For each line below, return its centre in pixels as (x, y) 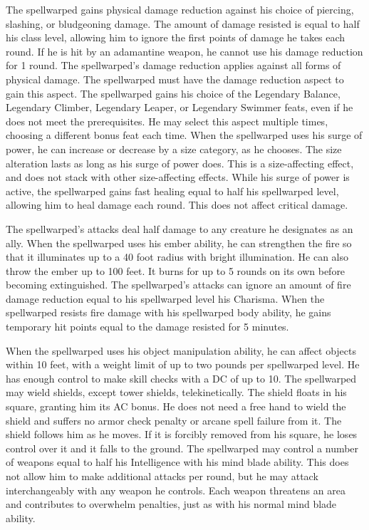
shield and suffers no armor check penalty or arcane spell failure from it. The (174, 420)
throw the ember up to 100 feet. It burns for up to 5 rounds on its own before (176, 270)
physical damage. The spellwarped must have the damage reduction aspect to (175, 79)
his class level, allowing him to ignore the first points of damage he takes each (176, 37)
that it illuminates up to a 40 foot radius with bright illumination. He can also (177, 257)
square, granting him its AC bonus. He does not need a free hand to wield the (176, 406)
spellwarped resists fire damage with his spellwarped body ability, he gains (168, 312)
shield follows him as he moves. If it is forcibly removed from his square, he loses (182, 434)
